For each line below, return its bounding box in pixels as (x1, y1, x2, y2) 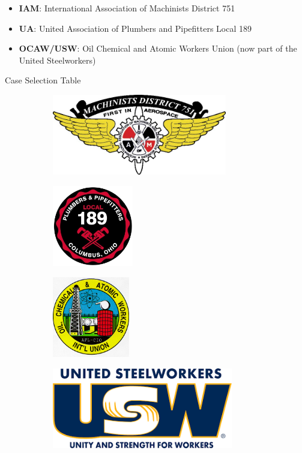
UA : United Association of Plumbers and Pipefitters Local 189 (19, 22, 252, 34)
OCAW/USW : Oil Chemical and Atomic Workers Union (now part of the (19, 42, 297, 55)
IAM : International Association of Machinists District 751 (19, 2, 235, 14)
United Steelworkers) (19, 53, 96, 66)
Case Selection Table (5, 74, 81, 86)
